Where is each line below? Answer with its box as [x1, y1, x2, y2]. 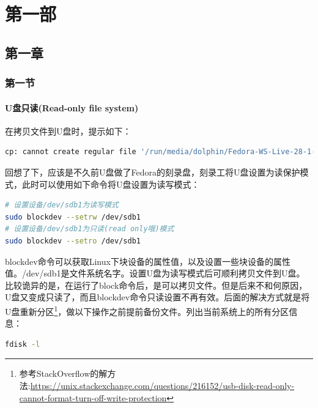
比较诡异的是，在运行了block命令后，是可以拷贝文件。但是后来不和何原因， [5, 278, 308, 291]
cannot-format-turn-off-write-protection [19, 391, 167, 404]
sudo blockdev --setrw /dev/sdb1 [5, 212, 141, 221]
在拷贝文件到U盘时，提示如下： [5, 124, 131, 137]
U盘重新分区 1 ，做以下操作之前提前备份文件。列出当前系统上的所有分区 [5, 303, 289, 317]
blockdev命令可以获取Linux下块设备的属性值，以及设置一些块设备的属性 [5, 254, 290, 267]
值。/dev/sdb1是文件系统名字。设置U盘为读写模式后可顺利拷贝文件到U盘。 [5, 267, 305, 280]
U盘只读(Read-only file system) [5, 101, 139, 114]
